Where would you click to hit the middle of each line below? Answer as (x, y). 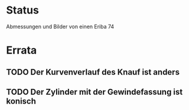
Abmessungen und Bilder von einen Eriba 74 (60, 26)
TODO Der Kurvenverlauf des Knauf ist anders (93, 72)
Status (23, 10)
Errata (22, 50)
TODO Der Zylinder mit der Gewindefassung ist (94, 92)
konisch (21, 101)
